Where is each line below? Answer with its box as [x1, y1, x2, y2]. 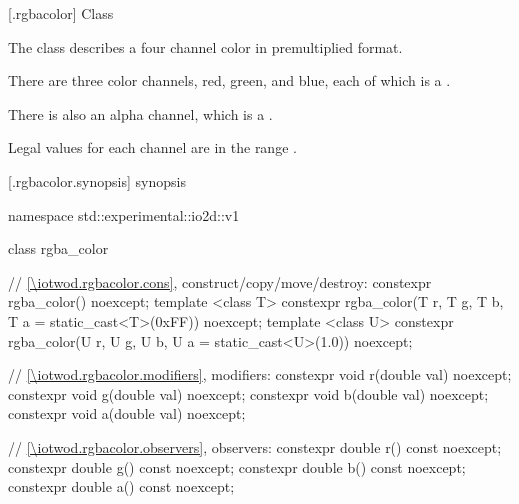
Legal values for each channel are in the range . [8, 137, 297, 158]
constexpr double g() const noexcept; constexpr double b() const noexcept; [8, 456, 466, 477]
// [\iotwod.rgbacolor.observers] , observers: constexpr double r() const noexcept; [8, 436, 502, 457]
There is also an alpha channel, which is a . [8, 103, 273, 124]
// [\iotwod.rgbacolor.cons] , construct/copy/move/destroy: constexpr [8, 271, 432, 292]
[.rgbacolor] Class [8, 3, 114, 23]
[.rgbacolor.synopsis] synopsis [8, 170, 186, 191]
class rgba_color [8, 238, 109, 259]
